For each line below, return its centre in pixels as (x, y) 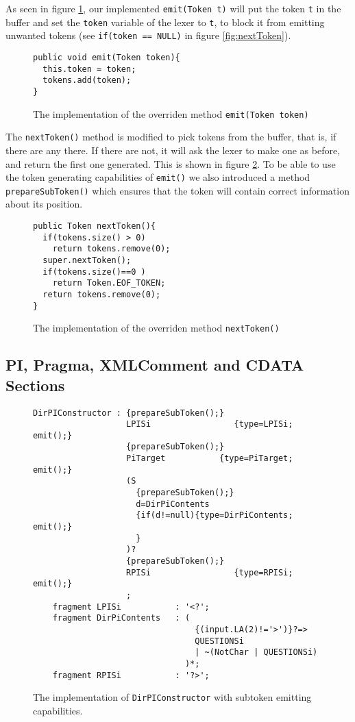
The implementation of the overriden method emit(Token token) (171, 113)
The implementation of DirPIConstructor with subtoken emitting (172, 697)
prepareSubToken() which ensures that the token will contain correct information (177, 190)
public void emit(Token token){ (107, 57)
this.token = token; (89, 69)
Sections (35, 385)
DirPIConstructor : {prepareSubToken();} (129, 413)
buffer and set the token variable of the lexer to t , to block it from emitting (165, 22)
